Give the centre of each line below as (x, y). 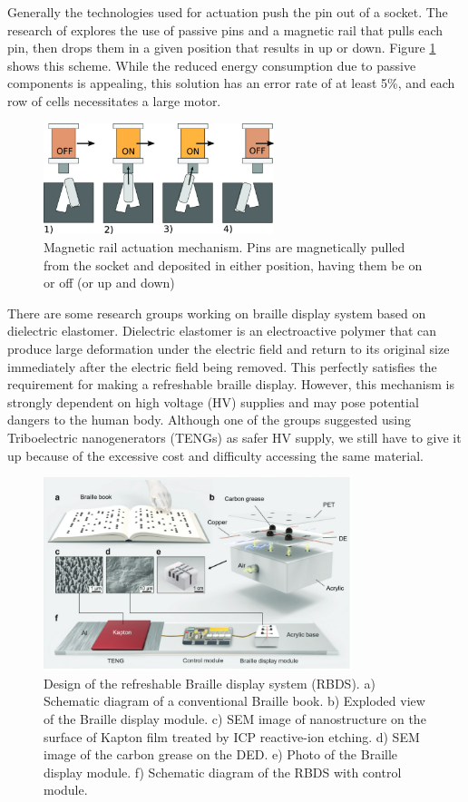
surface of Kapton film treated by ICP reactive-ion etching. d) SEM (232, 736)
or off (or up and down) (109, 283)
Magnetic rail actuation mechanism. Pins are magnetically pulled (224, 247)
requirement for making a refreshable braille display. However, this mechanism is (231, 384)
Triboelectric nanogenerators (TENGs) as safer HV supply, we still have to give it (234, 437)
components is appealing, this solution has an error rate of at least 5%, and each (231, 83)
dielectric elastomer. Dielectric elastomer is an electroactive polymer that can (222, 331)
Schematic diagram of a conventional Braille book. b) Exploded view (234, 701)
